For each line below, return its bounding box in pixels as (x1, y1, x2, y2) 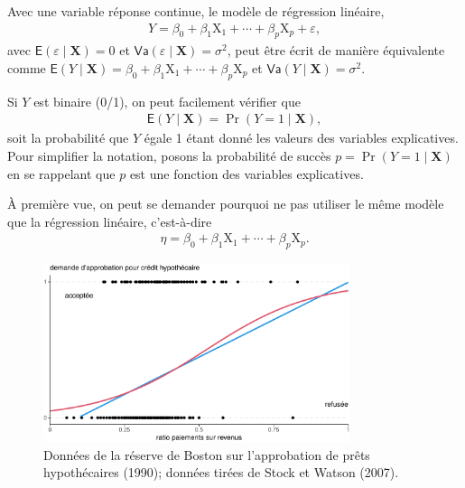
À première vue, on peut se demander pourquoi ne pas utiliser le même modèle (7, 194, 444, 213)
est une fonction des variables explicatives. (129, 164, 364, 183)
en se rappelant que (7, 164, 116, 183)
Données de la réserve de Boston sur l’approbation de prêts (43, 445, 370, 464)
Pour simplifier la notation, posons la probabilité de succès (7, 146, 331, 165)
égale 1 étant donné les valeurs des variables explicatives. (144, 128, 459, 147)
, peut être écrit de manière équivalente (227, 41, 445, 60)
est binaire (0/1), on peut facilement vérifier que (33, 91, 301, 110)
